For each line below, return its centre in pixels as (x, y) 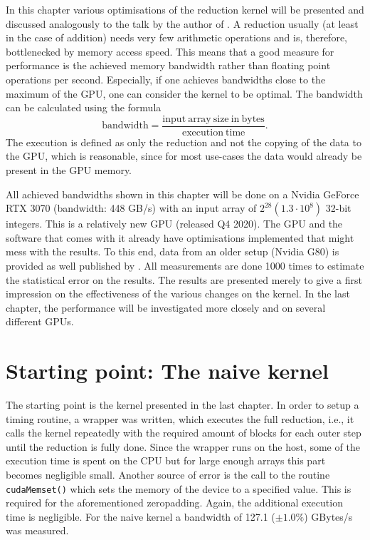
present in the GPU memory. (69, 170)
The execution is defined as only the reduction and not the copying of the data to (184, 142)
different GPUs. (40, 321)
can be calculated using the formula (84, 107)
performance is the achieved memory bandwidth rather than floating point (168, 65)
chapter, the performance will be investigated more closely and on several (166, 307)
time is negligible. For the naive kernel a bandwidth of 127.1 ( (141, 516)
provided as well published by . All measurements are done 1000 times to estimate (185, 265)
